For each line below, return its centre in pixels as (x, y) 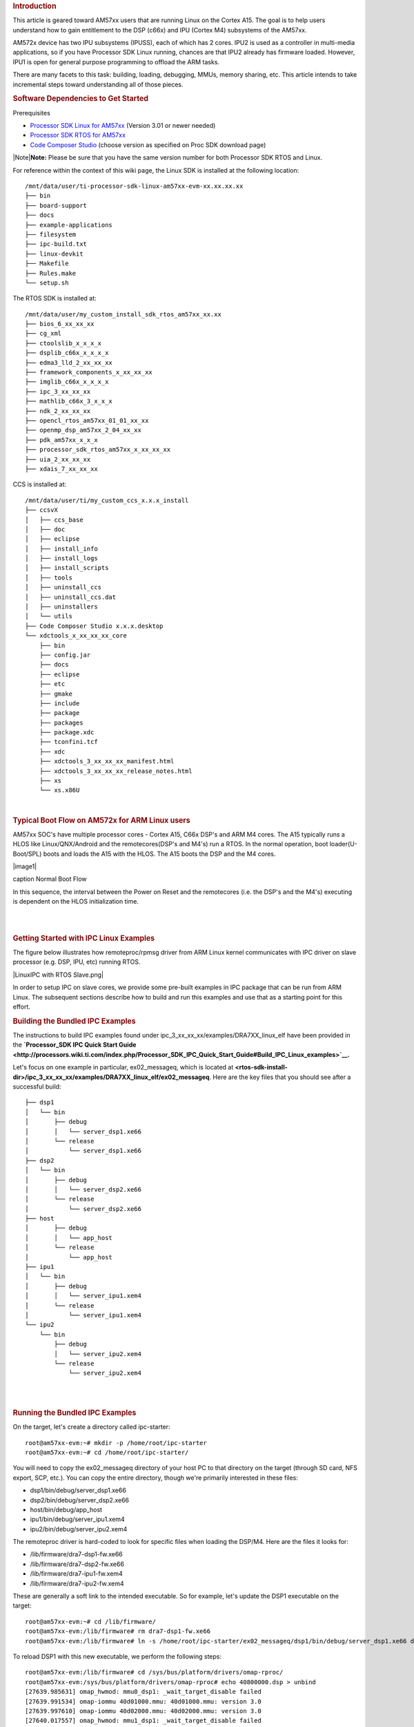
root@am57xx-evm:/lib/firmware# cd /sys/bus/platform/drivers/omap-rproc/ (154, 1672)
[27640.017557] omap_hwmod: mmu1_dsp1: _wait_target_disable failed (143, 1721)
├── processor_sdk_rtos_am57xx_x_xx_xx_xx (98, 450)
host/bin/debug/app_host (66, 1509)
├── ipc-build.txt (56, 244)
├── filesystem (51, 234)
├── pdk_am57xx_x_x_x (61, 440)
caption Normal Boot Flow (50, 879)
